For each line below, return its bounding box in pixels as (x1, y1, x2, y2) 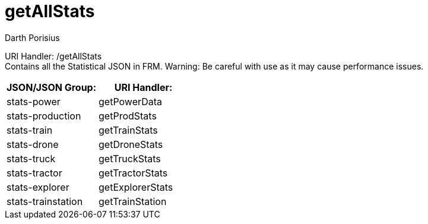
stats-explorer (7, 181, 69, 193)
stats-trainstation (7, 195, 83, 207)
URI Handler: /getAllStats (5, 51, 102, 61)
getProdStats (99, 109, 157, 122)
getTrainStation (99, 195, 167, 207)
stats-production (7, 109, 81, 122)
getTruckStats (99, 152, 161, 165)
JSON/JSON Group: (7, 81, 97, 93)
